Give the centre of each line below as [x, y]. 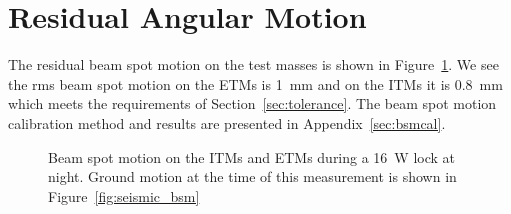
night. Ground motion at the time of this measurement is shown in [252, 176]
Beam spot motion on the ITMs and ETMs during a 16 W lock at [252, 156]
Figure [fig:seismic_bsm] [124, 195]
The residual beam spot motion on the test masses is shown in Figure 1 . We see [253, 64]
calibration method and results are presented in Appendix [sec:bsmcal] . [227, 122]
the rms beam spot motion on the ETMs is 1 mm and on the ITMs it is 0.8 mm [255, 83]
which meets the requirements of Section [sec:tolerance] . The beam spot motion [252, 103]
